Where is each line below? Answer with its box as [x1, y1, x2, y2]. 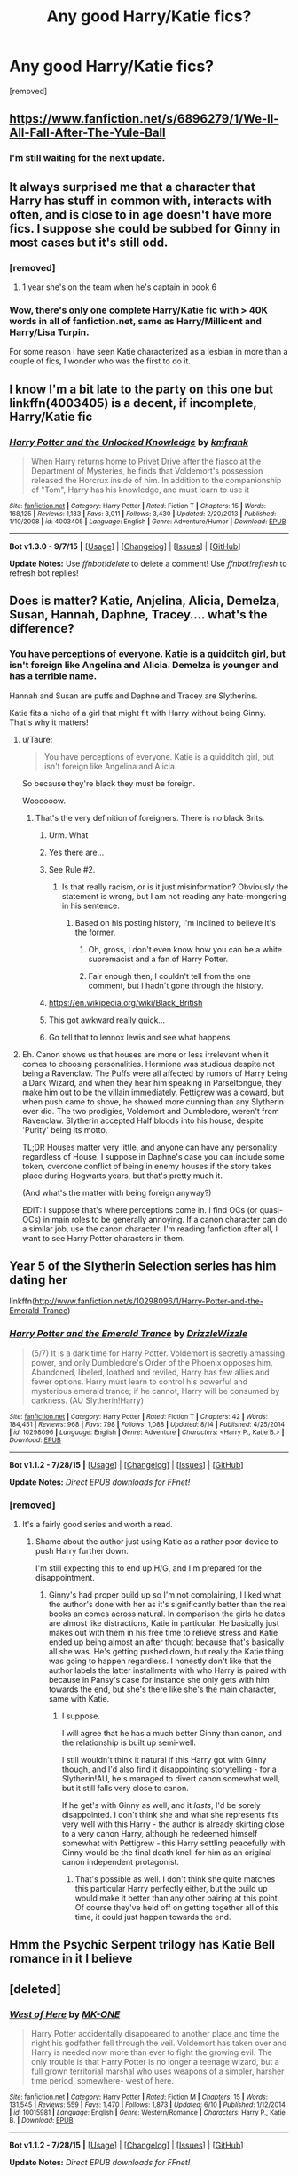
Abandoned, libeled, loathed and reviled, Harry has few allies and [30, 1367, 270, 1377]
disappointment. [35, 1573, 95, 1583]
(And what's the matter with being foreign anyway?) [21, 1187, 212, 1198]
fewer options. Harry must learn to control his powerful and [30, 1375, 248, 1387]
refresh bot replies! [9, 567, 79, 578]
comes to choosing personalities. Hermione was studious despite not [21, 1058, 275, 1069]
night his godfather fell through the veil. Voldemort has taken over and [30, 2037, 287, 2049]
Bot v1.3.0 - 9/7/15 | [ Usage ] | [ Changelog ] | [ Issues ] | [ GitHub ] [9, 540, 241, 552]
